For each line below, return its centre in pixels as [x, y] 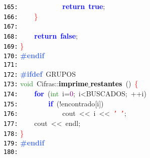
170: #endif [24, 55]
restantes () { [114, 84]
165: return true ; [54, 6]
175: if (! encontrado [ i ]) [54, 103]
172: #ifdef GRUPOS [40, 73]
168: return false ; [41, 35]
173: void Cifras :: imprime [46, 84]
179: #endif [24, 143]
